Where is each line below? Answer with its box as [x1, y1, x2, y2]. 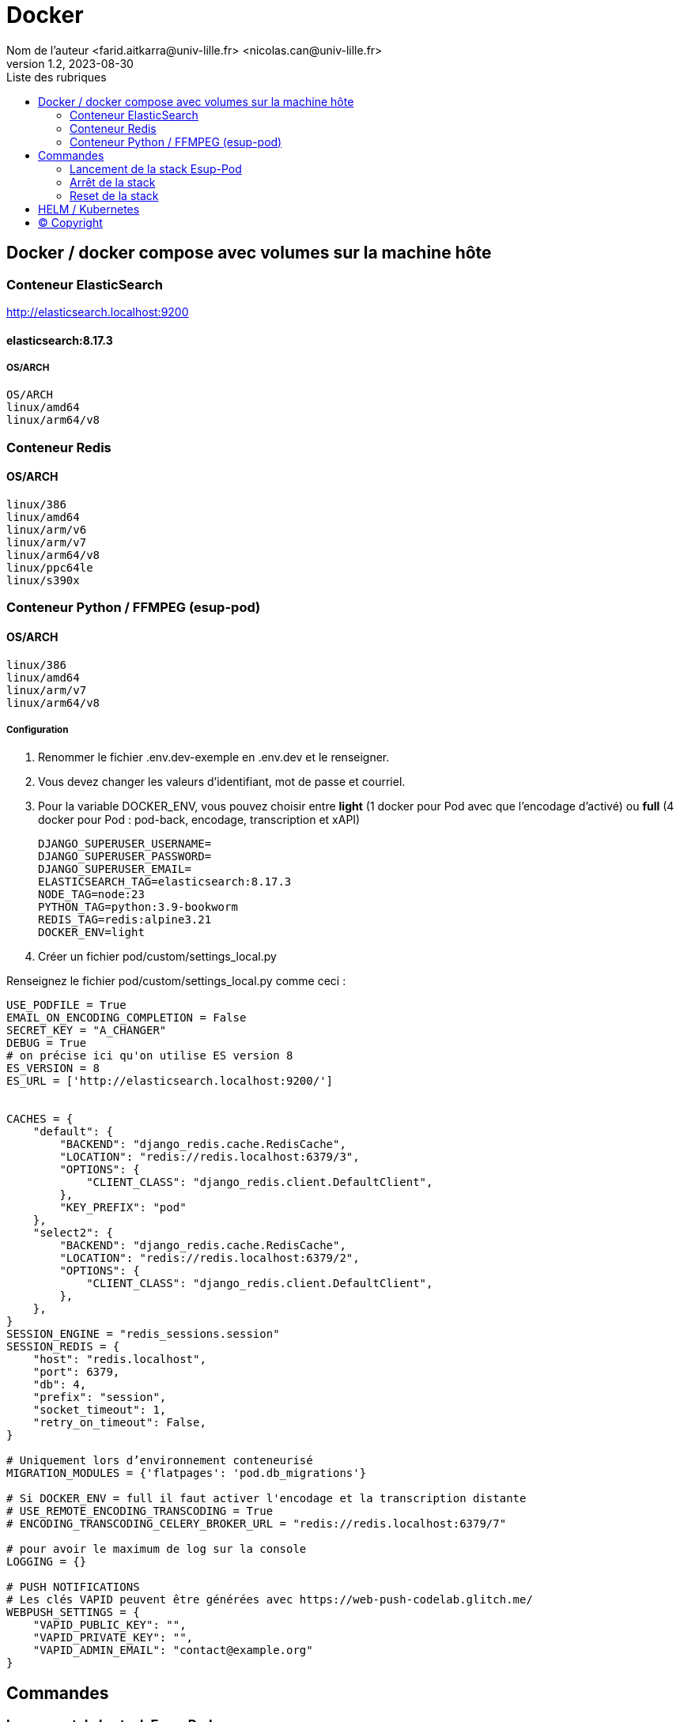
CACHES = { [6, 1112, 74, 1126]
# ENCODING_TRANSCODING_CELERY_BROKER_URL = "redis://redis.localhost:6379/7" [6, 1517, 507, 1531]
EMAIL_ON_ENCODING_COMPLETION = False [6, 1011, 247, 1025]
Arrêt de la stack [70, 175, 156, 189]
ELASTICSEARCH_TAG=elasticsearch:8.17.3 [38, 875, 292, 889]
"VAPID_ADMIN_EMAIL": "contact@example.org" [32, 1644, 313, 1657]
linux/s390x [6, 573, 80, 587]
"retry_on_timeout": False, [32, 1416, 206, 1429]
